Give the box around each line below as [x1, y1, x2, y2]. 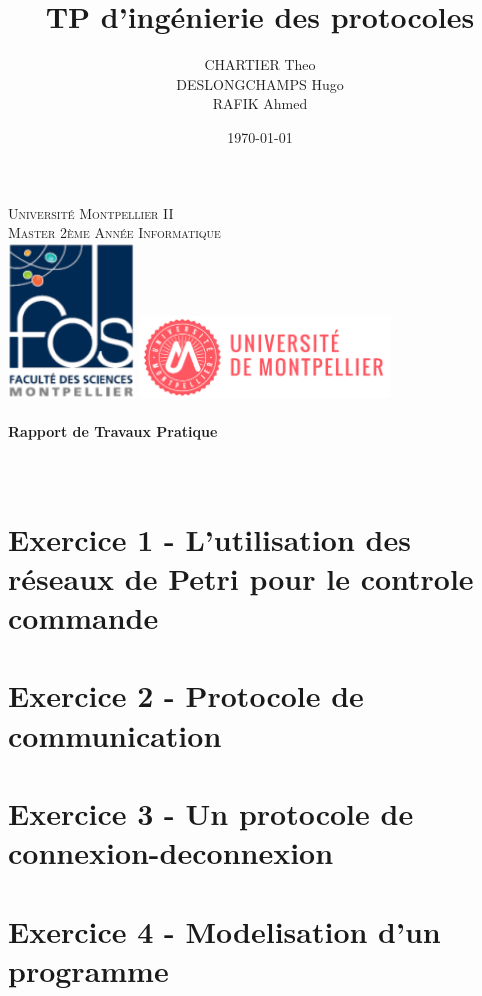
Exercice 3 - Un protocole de [8, 792, 414, 833]
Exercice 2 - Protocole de [8, 675, 364, 716]
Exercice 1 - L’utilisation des [8, 518, 411, 559]
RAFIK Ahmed [212, 93, 308, 114]
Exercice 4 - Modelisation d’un [8, 910, 441, 951]
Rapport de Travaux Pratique [8, 420, 218, 441]
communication [8, 714, 222, 755]
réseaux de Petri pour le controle [8, 557, 474, 598]
